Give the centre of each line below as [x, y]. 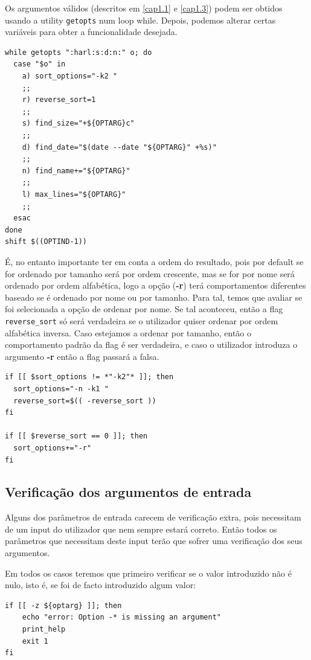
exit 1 [35, 641]
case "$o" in [40, 64]
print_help [44, 630]
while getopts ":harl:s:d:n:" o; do [79, 52]
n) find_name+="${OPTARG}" [76, 171]
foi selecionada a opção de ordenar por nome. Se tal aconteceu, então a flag [144, 309]
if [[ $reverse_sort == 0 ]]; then [76, 436]
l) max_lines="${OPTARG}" [74, 194]
